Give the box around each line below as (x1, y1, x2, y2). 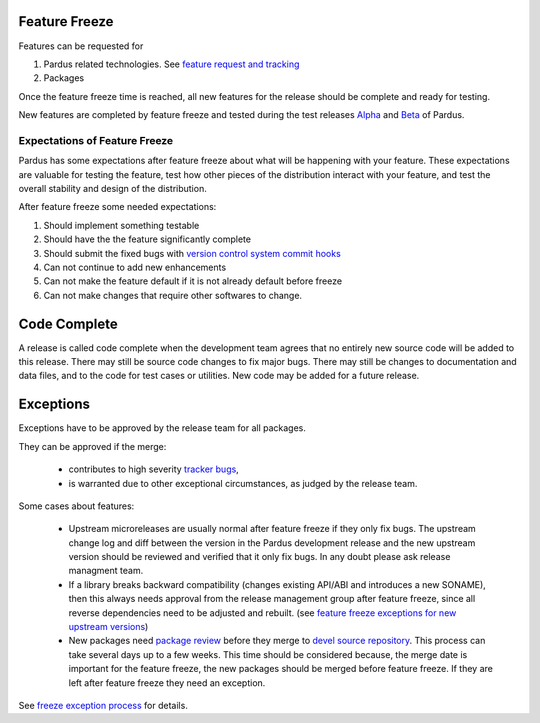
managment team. (68, 565, 144, 577)
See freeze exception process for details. (18, 699, 189, 711)
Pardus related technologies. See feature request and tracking (43, 58, 300, 70)
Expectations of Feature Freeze (18, 133, 174, 147)
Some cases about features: (18, 500, 135, 512)
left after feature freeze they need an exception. (68, 676, 266, 689)
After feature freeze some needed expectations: (18, 201, 217, 213)
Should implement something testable (43, 219, 200, 231)
